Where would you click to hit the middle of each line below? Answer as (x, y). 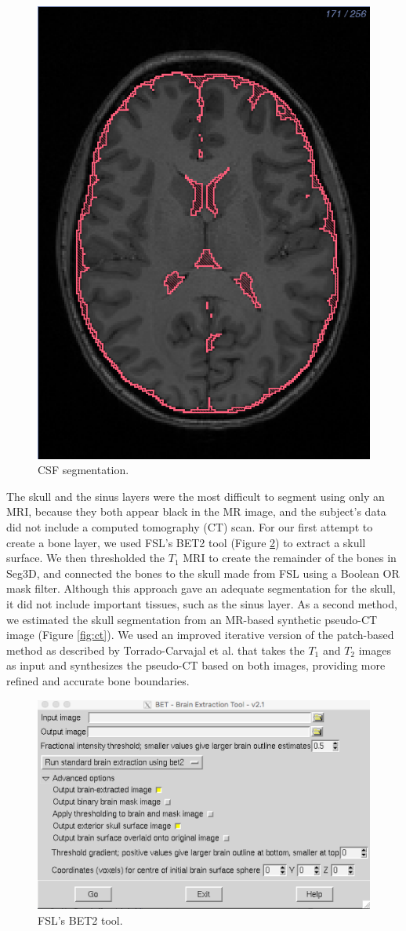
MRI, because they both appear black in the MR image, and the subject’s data (196, 511)
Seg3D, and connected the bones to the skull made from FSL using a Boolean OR (203, 573)
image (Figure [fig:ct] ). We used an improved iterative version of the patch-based (200, 635)
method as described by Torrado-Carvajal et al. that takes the (156, 650)
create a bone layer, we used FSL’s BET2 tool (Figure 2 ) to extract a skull (186, 542)
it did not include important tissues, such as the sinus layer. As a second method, (202, 603)
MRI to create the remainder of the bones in (290, 558)
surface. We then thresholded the (86, 558)
